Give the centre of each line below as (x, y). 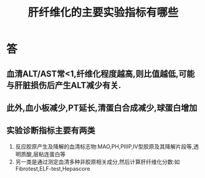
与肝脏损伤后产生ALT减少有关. (64, 85)
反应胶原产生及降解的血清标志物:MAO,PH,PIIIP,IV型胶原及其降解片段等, (104, 146)
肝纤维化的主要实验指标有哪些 (103, 13)
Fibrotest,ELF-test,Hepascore (52, 168)
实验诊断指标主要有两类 (51, 131)
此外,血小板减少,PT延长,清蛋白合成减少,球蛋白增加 (102, 108)
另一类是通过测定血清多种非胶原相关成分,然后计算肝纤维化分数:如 (97, 161)
